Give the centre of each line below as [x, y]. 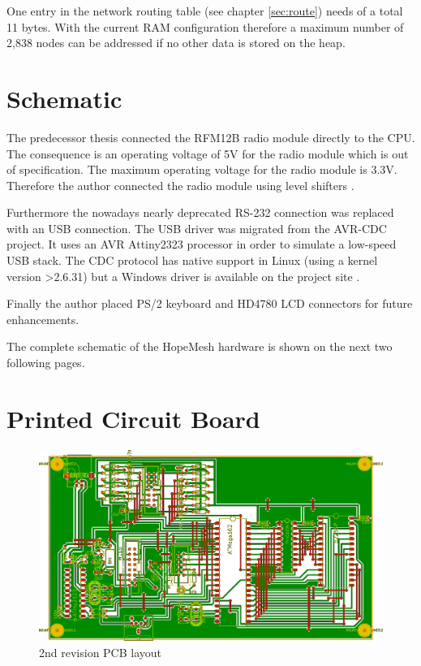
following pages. [46, 363]
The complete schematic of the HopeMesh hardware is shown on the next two [200, 346]
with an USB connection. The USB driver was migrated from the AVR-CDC [197, 228]
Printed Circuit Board [133, 418]
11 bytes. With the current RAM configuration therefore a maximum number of [205, 26]
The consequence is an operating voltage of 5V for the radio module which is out [208, 153]
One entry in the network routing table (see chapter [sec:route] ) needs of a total [205, 11]
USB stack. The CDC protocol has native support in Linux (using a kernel [192, 260]
